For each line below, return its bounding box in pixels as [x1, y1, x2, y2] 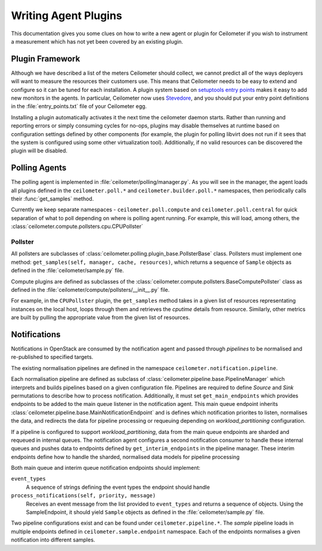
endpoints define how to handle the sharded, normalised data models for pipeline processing [11, 453, 240, 460]
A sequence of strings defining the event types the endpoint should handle [26, 484, 210, 491]
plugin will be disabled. [11, 147, 68, 155]
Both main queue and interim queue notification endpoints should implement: [11, 464, 201, 472]
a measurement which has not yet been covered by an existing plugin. [11, 38, 183, 45]
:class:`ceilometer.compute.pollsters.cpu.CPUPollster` [11, 223, 143, 230]
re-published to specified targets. [11, 353, 94, 361]
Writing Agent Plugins [11, 9, 122, 22]
